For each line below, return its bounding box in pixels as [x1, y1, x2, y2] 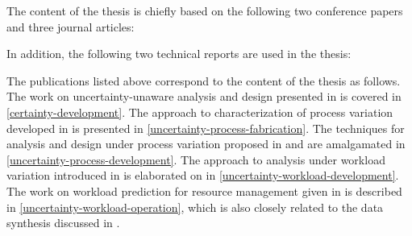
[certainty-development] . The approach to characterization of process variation [6, 103, 393, 120]
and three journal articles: [6, 18, 135, 35]
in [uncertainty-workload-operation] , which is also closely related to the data [6, 198, 384, 215]
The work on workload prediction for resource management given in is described [6, 182, 402, 199]
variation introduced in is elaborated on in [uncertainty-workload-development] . [6, 167, 399, 184]
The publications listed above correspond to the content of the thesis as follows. [6, 72, 401, 89]
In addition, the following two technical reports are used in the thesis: [6, 45, 352, 62]
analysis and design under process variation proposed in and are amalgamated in [6, 135, 406, 152]
